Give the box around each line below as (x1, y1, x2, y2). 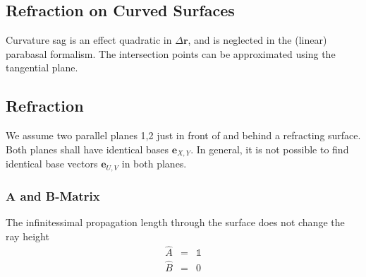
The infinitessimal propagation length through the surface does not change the (6, 214, 345, 229)
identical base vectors (6, 156, 98, 171)
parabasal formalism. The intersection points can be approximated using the (6, 46, 336, 61)
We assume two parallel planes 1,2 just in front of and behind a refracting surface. (6, 128, 361, 143)
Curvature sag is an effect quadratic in (6, 33, 172, 47)
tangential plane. (6, 60, 78, 75)
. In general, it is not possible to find (190, 141, 349, 156)
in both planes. (121, 156, 187, 171)
